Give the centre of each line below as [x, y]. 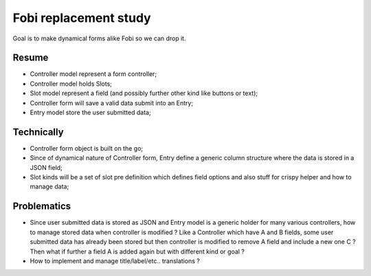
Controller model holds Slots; [71, 84]
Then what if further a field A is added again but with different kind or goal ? [137, 251]
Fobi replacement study [82, 18]
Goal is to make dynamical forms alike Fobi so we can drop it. [99, 38]
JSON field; [46, 167]
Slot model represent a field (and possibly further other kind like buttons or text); [144, 93]
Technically [38, 132]
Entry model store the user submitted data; [90, 112]
